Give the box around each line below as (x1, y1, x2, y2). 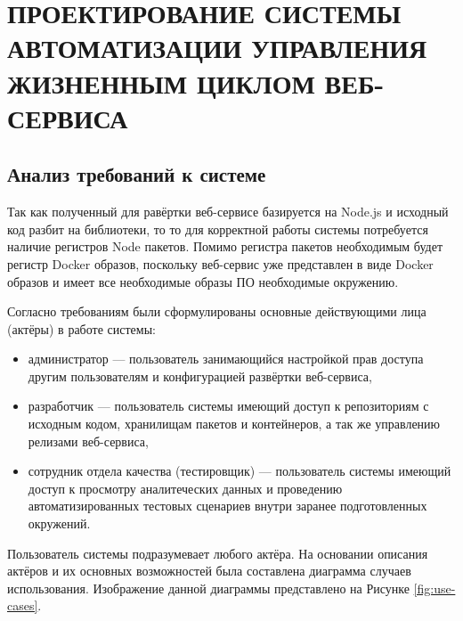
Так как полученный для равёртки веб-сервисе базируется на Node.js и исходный (7, 202, 449, 221)
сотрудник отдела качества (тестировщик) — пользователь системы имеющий (28, 462, 451, 480)
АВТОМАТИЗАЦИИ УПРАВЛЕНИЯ (7, 29, 427, 66)
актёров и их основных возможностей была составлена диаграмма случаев (7, 561, 411, 580)
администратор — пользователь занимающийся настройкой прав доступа (28, 349, 424, 368)
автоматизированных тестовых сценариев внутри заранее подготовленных (28, 496, 427, 515)
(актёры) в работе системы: (7, 319, 156, 338)
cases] (7, 596, 38, 615)
